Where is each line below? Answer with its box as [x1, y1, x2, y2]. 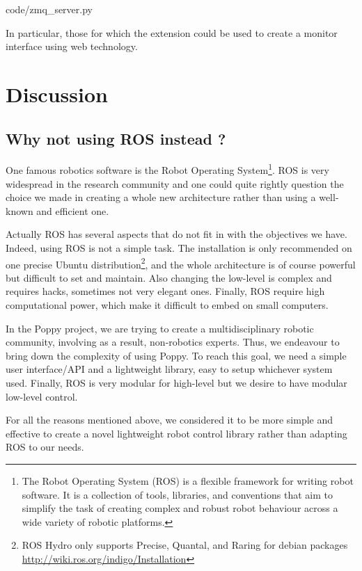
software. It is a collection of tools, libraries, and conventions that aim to [22, 487, 333, 501]
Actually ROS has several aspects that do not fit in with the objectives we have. [6, 227, 347, 241]
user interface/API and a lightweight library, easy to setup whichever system [6, 362, 333, 376]
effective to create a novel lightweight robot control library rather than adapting [6, 426, 347, 440]
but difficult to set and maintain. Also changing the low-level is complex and [6, 270, 332, 284]
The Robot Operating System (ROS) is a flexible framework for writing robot [22, 473, 354, 488]
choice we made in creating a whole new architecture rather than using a [6, 190, 316, 204]
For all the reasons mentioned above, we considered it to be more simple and [6, 412, 333, 427]
